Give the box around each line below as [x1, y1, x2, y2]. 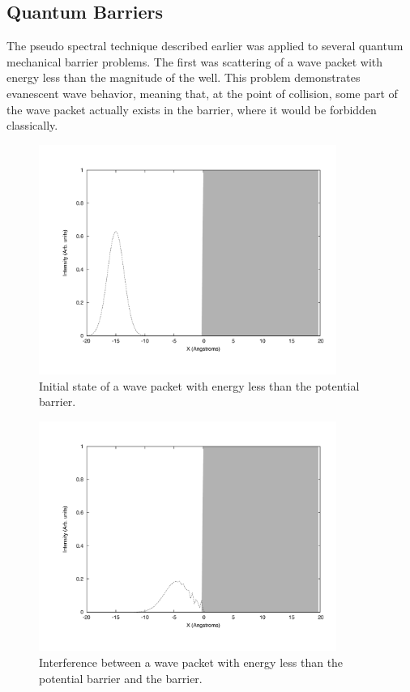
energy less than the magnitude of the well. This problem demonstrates [6, 69, 361, 86]
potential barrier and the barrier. [39, 669, 203, 686]
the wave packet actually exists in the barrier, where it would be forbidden [6, 100, 377, 117]
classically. [6, 117, 58, 134]
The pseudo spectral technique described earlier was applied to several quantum [6, 37, 404, 54]
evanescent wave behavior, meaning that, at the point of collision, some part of [6, 84, 398, 101]
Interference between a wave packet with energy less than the [39, 654, 344, 671]
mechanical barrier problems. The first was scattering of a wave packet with [6, 53, 383, 70]
